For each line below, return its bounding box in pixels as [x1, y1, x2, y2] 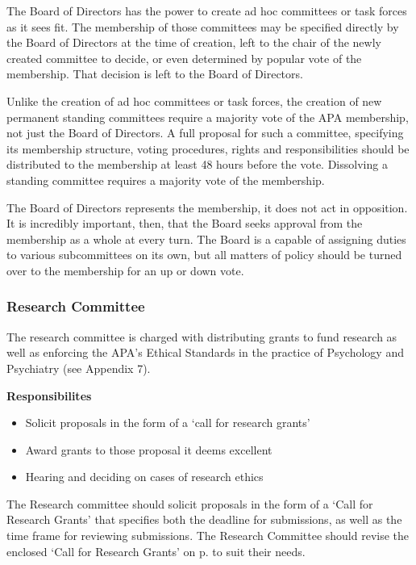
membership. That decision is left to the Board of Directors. [6, 65, 303, 82]
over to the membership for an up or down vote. [6, 262, 244, 278]
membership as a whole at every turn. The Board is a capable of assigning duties [6, 230, 406, 247]
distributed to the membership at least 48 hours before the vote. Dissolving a [6, 156, 388, 173]
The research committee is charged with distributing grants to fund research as [6, 328, 397, 345]
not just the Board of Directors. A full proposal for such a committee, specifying [6, 124, 404, 141]
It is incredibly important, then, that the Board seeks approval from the [6, 215, 363, 232]
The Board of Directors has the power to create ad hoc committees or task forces [6, 2, 407, 19]
